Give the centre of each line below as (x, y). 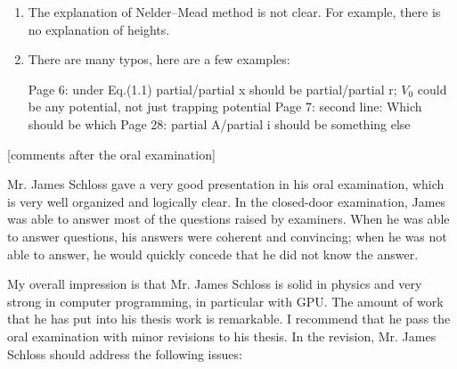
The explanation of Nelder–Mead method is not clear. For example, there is (234, 12)
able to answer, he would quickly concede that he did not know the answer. (213, 254)
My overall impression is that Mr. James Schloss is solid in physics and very (215, 284)
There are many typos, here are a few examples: (159, 59)
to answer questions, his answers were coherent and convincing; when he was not (227, 236)
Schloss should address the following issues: (125, 353)
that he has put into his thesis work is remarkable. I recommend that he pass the (229, 319)
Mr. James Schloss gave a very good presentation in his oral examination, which (226, 184)
